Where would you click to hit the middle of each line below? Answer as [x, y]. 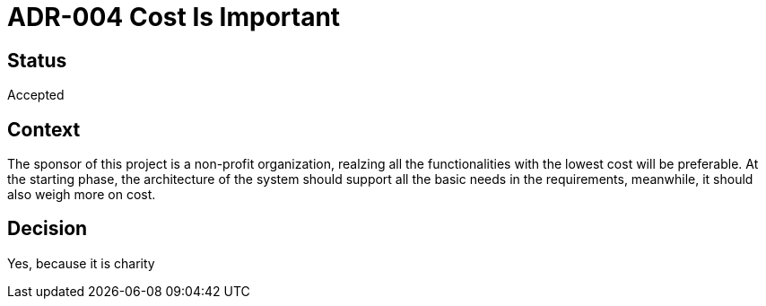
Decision [48, 229]
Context [44, 129]
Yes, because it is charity [81, 263]
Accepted [36, 95]
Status [37, 60]
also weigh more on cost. [82, 195]
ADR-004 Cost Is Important [174, 17]
